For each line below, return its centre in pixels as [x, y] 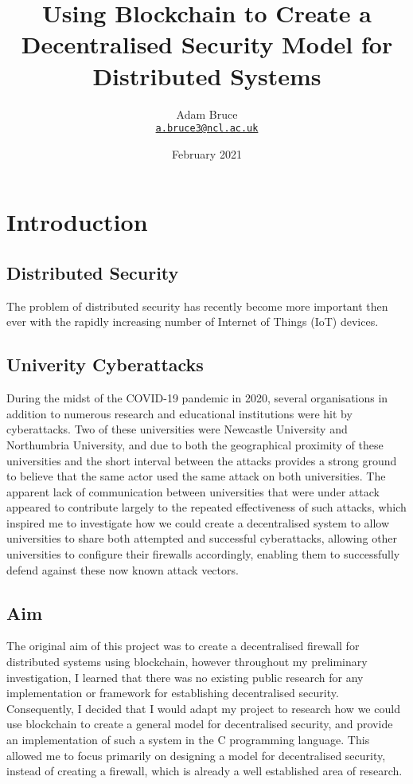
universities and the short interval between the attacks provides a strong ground [202, 460]
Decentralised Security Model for [207, 44]
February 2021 [207, 153]
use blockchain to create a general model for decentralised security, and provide [200, 724]
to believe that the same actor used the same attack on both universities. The [196, 476]
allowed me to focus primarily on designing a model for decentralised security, [196, 755]
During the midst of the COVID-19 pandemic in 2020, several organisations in [197, 398]
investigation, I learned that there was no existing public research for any [185, 677]
